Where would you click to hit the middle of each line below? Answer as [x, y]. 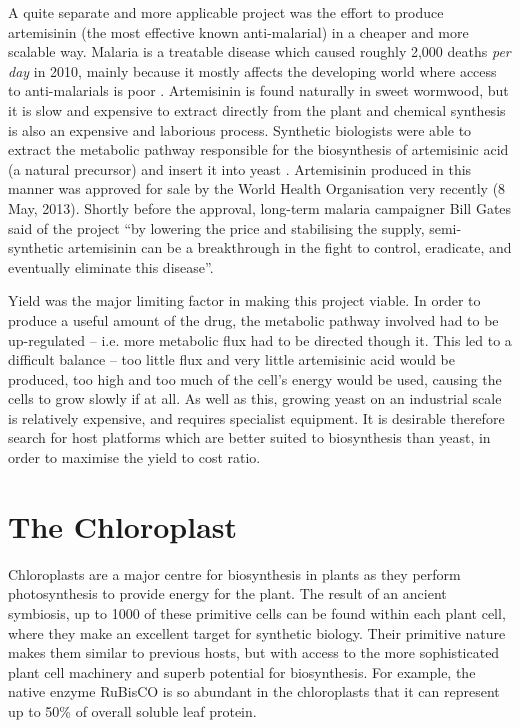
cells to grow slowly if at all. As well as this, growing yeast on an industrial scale [255, 398]
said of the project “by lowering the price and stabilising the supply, [216, 227]
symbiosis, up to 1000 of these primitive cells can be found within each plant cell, [257, 612]
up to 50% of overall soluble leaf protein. [132, 710]
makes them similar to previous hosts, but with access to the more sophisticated [254, 652]
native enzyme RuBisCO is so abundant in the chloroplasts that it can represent [254, 691]
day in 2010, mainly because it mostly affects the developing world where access [252, 70]
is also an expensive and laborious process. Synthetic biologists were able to [240, 129]
